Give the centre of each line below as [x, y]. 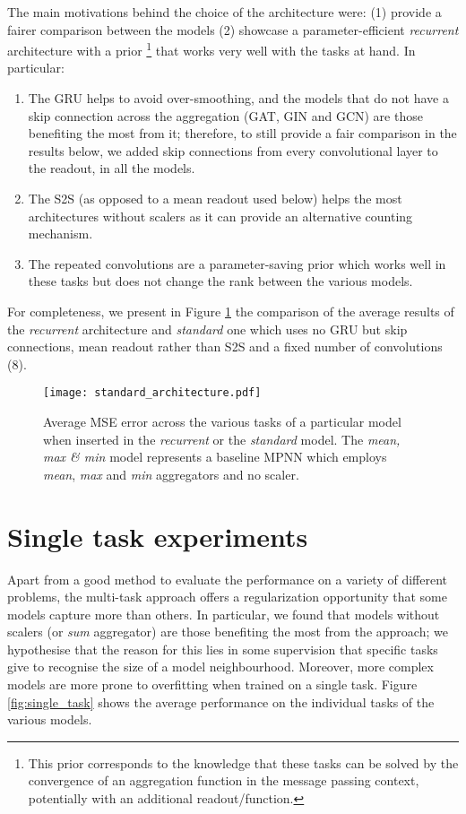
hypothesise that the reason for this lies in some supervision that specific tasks [223, 649]
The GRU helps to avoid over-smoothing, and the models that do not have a [238, 98]
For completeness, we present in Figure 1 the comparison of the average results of [231, 311]
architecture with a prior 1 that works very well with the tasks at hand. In [211, 49]
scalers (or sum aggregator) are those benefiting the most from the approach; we [228, 632]
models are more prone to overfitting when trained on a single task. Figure [212, 684]
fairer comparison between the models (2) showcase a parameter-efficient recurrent [233, 29]
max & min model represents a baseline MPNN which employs [215, 457]
